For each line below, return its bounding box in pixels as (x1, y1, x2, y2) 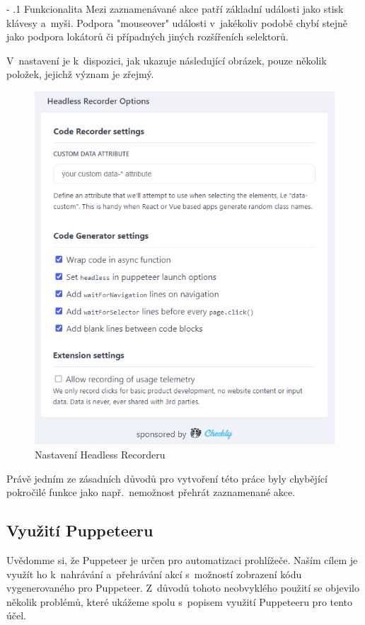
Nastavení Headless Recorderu (35, 447, 166, 462)
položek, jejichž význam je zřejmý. (6, 67, 154, 81)
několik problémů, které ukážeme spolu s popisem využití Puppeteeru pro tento (6, 594, 353, 609)
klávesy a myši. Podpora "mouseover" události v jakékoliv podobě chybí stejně (6, 15, 348, 30)
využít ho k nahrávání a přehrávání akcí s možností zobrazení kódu (6, 566, 302, 581)
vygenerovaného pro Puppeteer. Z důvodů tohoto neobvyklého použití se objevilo (6, 580, 360, 595)
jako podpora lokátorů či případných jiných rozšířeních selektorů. (6, 29, 289, 44)
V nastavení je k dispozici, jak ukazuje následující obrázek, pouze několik (6, 52, 327, 67)
